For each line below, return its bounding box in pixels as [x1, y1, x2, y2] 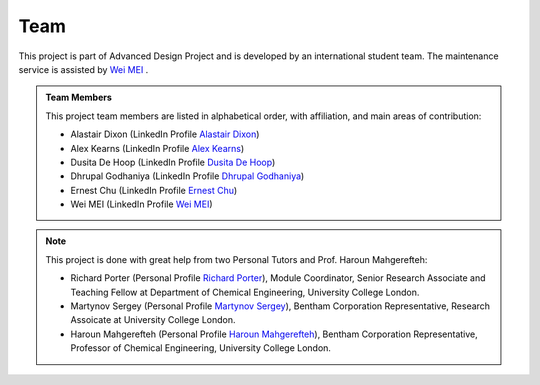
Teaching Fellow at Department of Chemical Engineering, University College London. [70, 286, 420, 298]
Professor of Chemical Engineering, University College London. [70, 342, 332, 354]
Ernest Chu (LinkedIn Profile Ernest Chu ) [70, 184, 238, 196]
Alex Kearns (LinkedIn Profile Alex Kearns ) [70, 142, 245, 154]
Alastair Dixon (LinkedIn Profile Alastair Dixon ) [70, 128, 260, 140]
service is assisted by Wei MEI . [18, 63, 149, 75]
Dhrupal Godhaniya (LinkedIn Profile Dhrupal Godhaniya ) [70, 170, 305, 182]
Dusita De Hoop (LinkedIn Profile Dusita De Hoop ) [70, 156, 276, 168]
